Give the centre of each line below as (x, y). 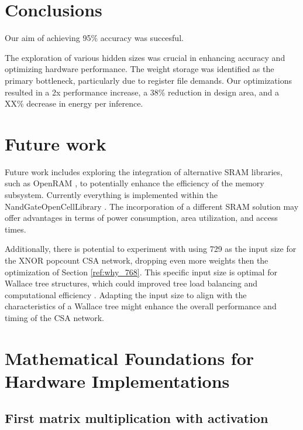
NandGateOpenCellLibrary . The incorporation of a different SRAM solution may (152, 206)
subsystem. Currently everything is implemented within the (111, 194)
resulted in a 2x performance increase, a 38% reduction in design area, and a (142, 92)
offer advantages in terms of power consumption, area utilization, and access (141, 218)
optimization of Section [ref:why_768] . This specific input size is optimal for (141, 272)
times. (16, 229)
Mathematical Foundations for (130, 358)
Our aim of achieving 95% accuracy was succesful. (94, 38)
